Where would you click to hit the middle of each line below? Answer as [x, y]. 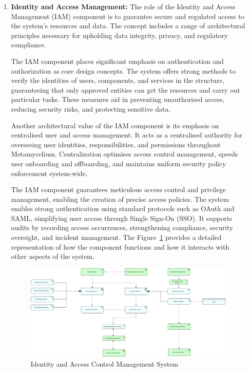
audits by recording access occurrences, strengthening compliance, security [122, 227]
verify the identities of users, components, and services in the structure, [118, 80]
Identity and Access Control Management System [104, 363]
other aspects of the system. [53, 256]
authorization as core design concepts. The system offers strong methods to [123, 70]
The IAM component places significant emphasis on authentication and [117, 61]
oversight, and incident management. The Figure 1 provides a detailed [116, 237]
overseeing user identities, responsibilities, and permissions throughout [116, 144]
